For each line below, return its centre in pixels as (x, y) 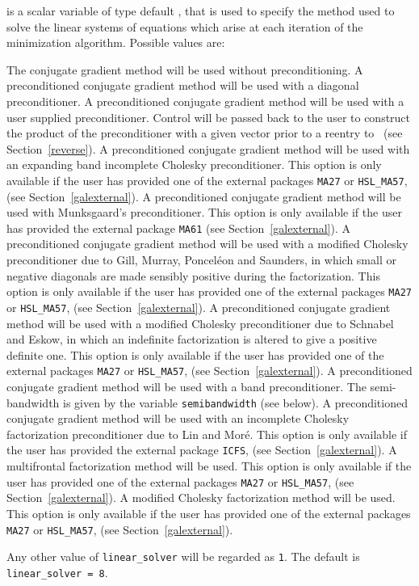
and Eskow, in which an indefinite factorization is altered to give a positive (192, 339)
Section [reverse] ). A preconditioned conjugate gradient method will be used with (208, 148)
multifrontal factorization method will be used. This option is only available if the (209, 466)
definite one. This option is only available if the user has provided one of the (195, 354)
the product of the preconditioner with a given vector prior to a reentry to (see (205, 133)
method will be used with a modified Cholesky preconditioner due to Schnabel (200, 323)
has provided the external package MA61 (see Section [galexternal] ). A (178, 228)
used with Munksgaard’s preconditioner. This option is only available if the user (204, 212)
